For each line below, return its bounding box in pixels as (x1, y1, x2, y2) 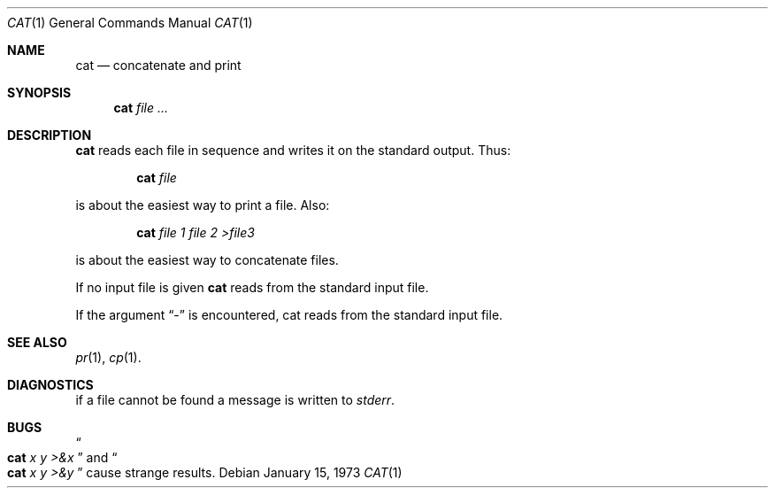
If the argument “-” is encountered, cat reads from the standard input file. (75, 307, 503, 322)
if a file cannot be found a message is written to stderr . (75, 392, 395, 407)
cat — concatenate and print (75, 58, 242, 73)
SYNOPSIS (7, 85, 72, 100)
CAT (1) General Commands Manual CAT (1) (7, 15, 253, 30)
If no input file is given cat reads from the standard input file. (75, 280, 429, 295)
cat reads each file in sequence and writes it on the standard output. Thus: (75, 143, 511, 158)
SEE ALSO (7, 335, 67, 350)
